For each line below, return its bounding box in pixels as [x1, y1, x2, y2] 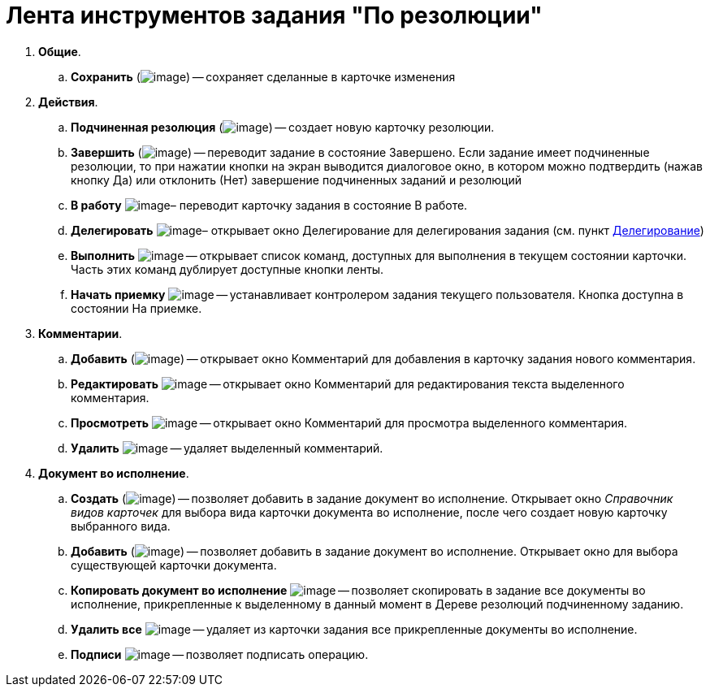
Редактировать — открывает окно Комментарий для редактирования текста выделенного [71, 376, 625, 391]
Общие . [38, 44, 81, 58]
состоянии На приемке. [71, 301, 202, 315]
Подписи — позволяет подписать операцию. [71, 647, 369, 661]
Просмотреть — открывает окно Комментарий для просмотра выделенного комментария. [71, 415, 628, 430]
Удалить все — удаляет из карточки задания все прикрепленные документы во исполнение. [71, 622, 638, 636]
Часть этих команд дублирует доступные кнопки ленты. [71, 262, 384, 276]
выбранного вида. [71, 518, 171, 533]
